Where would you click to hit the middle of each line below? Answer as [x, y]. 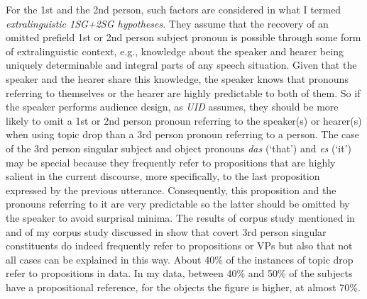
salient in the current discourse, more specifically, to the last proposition [163, 176]
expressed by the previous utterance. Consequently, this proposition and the [171, 190]
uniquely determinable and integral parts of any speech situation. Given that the [181, 65]
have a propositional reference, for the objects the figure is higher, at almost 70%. [183, 287]
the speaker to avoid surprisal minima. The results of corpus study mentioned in [180, 217]
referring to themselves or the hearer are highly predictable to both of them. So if [183, 92]
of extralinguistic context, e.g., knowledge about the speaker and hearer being [175, 51]
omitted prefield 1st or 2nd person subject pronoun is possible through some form [183, 37]
